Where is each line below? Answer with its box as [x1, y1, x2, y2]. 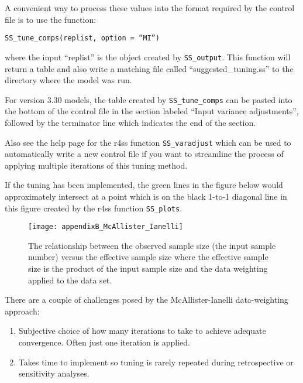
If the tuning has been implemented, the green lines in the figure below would [5, 179, 283, 191]
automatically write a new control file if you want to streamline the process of [5, 148, 284, 160]
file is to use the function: [5, 13, 97, 25]
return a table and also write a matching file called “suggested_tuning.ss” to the [5, 62, 294, 74]
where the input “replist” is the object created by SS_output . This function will [5, 50, 291, 63]
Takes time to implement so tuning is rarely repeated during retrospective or [18, 355, 294, 368]
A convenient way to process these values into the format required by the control [5, 2, 295, 13]
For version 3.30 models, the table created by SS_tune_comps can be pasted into [5, 93, 292, 105]
